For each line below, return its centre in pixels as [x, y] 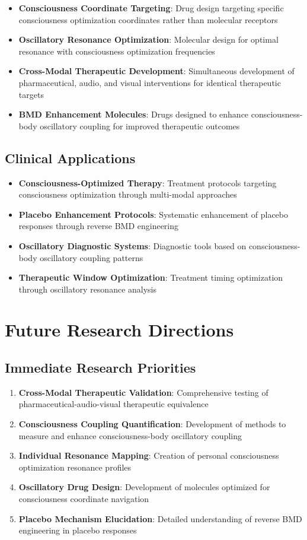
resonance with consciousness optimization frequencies [117, 51]
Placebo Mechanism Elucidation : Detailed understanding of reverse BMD [160, 518]
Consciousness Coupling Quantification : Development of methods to [152, 424]
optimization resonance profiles [75, 467]
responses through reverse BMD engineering [99, 226]
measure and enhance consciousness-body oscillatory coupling [130, 435]
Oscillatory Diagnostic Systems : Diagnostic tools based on [132, 245]
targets [31, 94]
